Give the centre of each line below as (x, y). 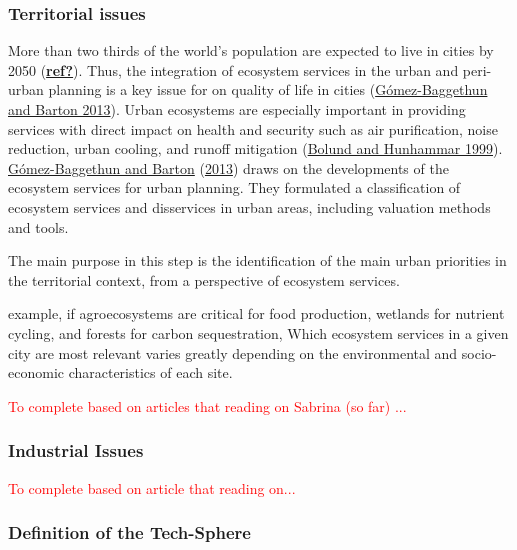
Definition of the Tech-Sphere (129, 532)
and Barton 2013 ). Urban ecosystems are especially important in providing (237, 109)
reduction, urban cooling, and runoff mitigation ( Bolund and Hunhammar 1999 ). (255, 148)
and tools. (38, 226)
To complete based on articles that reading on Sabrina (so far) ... (207, 405)
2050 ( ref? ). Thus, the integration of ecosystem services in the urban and (233, 69)
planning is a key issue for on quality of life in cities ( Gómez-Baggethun (268, 89)
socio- (479, 352)
